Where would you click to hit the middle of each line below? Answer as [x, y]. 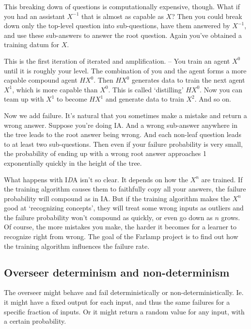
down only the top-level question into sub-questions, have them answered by [117, 26]
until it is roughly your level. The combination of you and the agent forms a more [125, 70]
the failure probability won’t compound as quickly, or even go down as [108, 217]
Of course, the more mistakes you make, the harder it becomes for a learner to [120, 227]
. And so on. [213, 99]
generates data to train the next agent [188, 80]
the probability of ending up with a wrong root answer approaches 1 [105, 153]
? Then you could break [207, 16]
